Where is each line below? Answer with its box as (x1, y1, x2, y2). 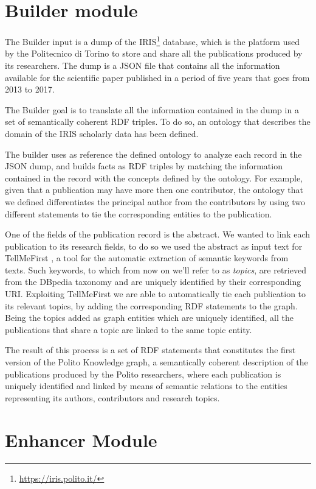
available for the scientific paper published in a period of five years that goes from (5, 71, 310, 83)
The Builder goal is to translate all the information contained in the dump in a (5, 103, 299, 116)
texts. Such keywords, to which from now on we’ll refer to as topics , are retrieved (5, 263, 306, 276)
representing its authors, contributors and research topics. (5, 391, 220, 404)
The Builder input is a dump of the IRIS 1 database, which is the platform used (5, 33, 300, 47)
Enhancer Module (5, 427, 157, 452)
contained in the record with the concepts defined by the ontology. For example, (5, 171, 303, 184)
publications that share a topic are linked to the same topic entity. (5, 323, 252, 336)
